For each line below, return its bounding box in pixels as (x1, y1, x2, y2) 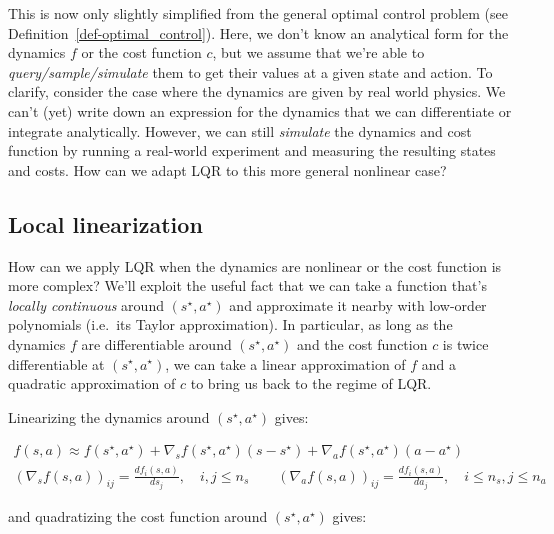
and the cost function (297, 333, 428, 354)
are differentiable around (81, 333, 232, 354)
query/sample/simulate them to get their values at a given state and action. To (8, 61, 493, 82)
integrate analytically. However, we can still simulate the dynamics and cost (8, 120, 472, 141)
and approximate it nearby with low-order (229, 294, 487, 315)
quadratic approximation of (8, 373, 176, 394)
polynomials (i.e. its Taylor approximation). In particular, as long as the (8, 314, 453, 335)
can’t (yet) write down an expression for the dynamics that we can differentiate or (8, 100, 512, 121)
